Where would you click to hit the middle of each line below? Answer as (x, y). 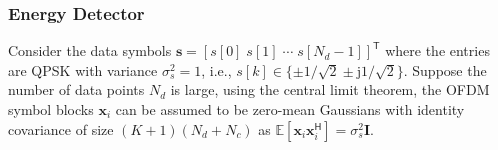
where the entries (437, 50)
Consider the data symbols (90, 50)
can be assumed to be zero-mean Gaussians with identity (290, 109)
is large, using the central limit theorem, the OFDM (330, 89)
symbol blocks (51, 109)
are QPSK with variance (83, 69)
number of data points (76, 89)
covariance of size (61, 128)
